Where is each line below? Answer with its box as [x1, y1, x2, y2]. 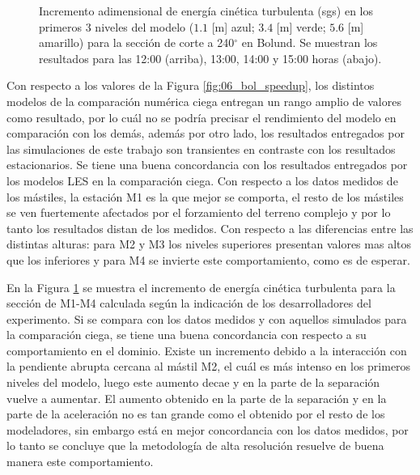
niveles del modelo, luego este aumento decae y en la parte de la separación [6, 374, 380, 391]
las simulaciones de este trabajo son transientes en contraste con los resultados [6, 140, 396, 157]
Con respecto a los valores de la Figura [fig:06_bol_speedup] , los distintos [6, 77, 375, 94]
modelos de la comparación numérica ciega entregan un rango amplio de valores [6, 92, 401, 109]
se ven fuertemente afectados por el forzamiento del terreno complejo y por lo [6, 204, 391, 221]
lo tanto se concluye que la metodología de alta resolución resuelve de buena [6, 437, 384, 454]
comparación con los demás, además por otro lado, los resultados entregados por [6, 125, 405, 142]
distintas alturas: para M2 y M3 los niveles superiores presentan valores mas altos [6, 235, 411, 252]
